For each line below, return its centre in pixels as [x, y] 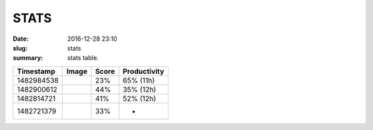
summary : [28, 58]
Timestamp [36, 71]
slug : [20, 48]
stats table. [83, 58]
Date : [21, 39]
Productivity [144, 71]
